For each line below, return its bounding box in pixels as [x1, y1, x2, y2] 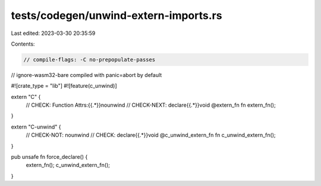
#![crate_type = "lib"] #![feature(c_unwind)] [11, 82, 117, 89]
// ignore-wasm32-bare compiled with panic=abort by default [11, 71, 162, 78]
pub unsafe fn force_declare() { [11, 153, 88, 161]
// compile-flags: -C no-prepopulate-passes [23, 56, 156, 63]
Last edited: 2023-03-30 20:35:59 [11, 30, 96, 37]
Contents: [11, 40, 35, 47]
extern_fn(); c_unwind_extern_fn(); [26, 162, 110, 169]
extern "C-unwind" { [11, 123, 61, 130]
